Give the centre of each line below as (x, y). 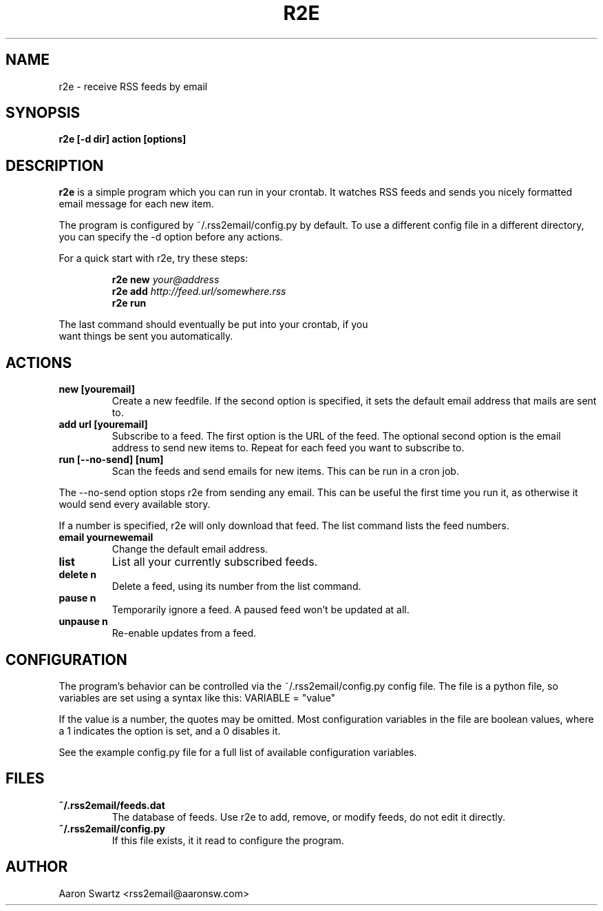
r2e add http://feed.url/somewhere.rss (199, 291)
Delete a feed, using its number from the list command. (236, 586)
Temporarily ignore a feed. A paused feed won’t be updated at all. (261, 610)
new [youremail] (97, 389)
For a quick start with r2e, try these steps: (154, 258)
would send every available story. (135, 504)
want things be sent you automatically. (146, 336)
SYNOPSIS (43, 113)
